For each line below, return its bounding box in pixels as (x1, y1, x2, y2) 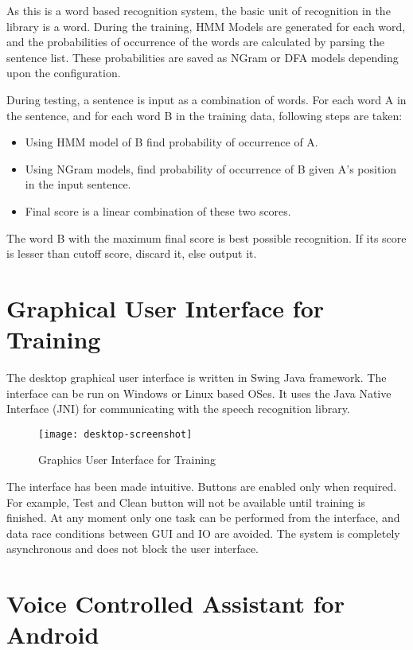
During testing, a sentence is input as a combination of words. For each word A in (6, 91, 407, 107)
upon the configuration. (6, 64, 121, 81)
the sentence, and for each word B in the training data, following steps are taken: (6, 107, 403, 123)
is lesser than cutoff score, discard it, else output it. (6, 245, 257, 262)
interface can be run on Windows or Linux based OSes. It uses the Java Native (6, 384, 392, 401)
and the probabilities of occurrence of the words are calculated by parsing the (6, 33, 384, 50)
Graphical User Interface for (6, 291, 325, 324)
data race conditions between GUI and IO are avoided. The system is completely (6, 524, 400, 541)
